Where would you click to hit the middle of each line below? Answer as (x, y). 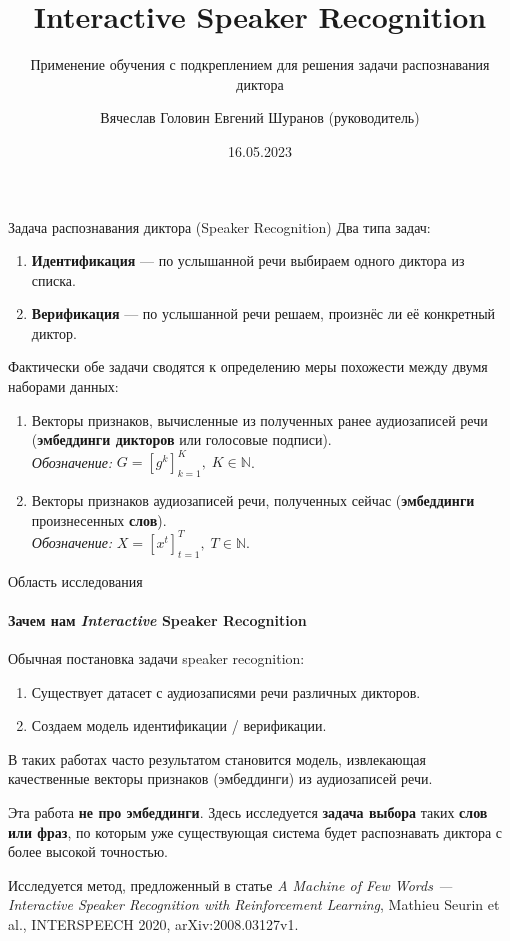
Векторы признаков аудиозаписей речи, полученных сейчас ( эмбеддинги (253, 500)
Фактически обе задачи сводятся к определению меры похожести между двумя (248, 366)
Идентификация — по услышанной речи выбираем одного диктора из (248, 260)
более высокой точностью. (88, 851)
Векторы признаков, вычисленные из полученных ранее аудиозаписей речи (259, 419)
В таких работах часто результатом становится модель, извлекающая (217, 758)
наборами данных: (63, 386)
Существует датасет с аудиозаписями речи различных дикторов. (226, 691)
